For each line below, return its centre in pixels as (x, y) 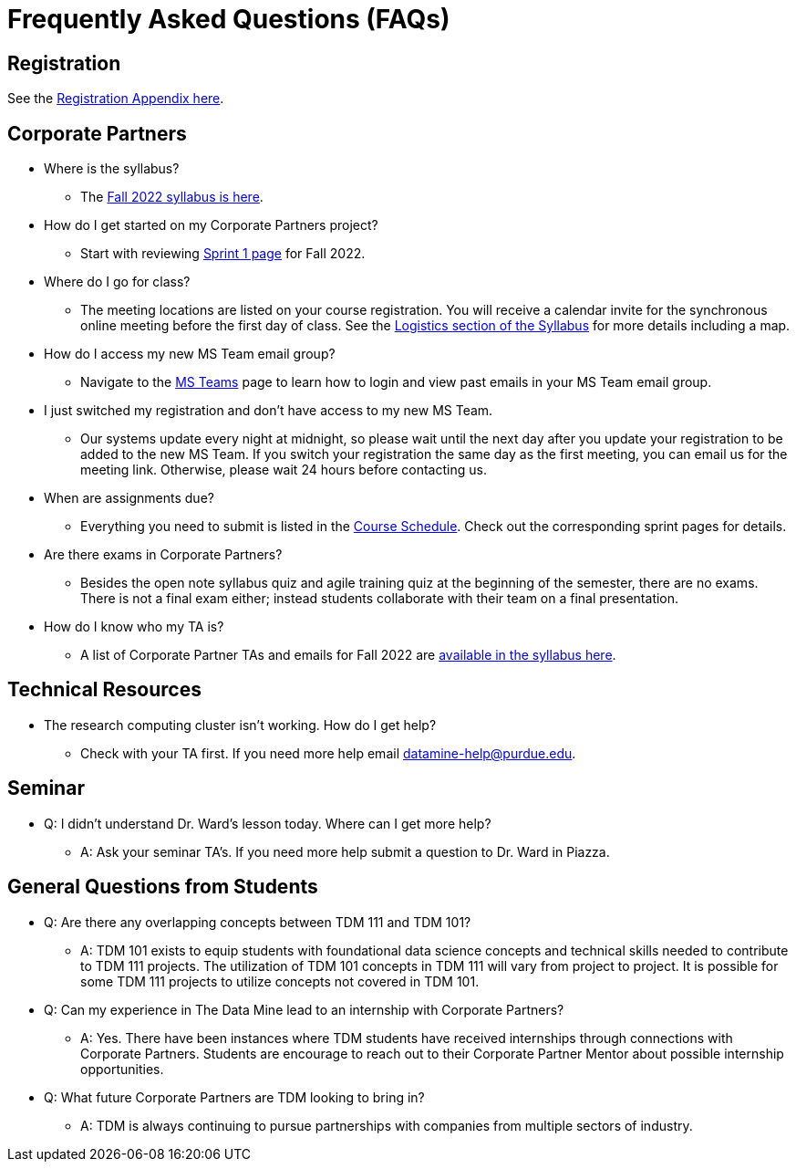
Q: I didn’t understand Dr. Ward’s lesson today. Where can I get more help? (268, 823)
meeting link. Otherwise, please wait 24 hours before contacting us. (284, 470)
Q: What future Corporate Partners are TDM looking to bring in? (234, 1097)
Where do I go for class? (117, 282)
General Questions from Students (163, 887)
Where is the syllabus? (112, 169)
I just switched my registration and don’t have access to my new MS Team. (269, 411)
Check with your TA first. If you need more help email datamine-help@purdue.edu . (328, 753)
